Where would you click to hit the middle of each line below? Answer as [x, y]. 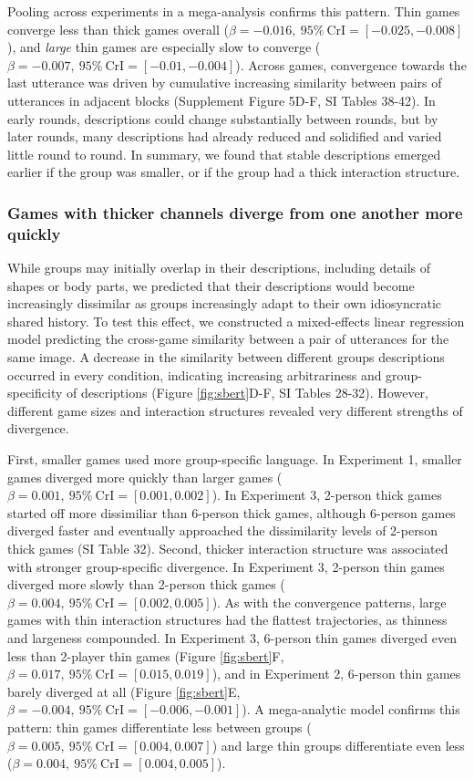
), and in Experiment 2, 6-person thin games [336, 674]
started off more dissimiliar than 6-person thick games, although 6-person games [232, 512]
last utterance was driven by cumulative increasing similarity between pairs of [225, 83]
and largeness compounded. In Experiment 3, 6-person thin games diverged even [232, 637]
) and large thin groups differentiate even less [338, 745]
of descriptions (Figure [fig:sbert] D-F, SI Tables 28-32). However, [247, 393]
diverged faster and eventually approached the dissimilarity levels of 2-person [222, 530]
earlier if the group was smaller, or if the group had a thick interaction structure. [234, 172]
